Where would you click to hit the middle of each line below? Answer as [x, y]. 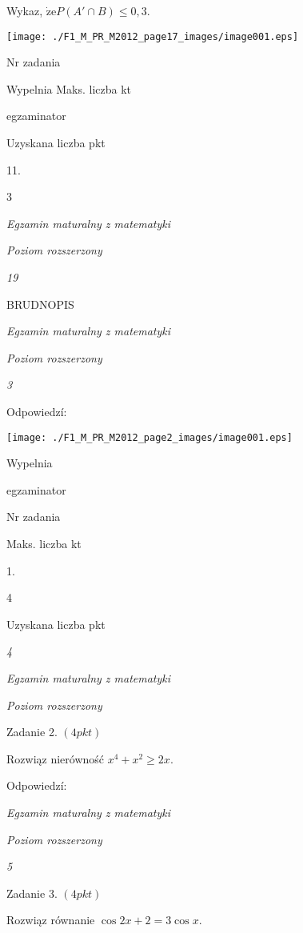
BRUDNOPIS [40, 304]
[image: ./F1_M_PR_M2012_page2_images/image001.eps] [150, 437]
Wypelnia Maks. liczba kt [69, 88]
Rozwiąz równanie [51, 920]
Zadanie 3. [32, 893]
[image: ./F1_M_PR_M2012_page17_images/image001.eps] [153, 36]
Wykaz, [25, 10]
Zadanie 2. [32, 732]
